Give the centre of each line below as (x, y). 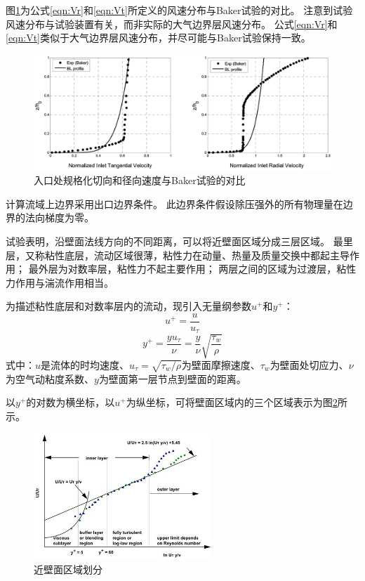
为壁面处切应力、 (309, 364)
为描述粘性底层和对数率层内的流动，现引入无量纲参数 (128, 306)
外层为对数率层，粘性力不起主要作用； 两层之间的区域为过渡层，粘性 (197, 269)
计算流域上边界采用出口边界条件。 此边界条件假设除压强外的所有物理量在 (174, 203)
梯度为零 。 (69, 217)
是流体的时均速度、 (85, 364)
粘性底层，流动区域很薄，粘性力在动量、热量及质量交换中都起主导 (197, 255)
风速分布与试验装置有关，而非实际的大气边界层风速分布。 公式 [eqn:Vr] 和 (172, 24)
